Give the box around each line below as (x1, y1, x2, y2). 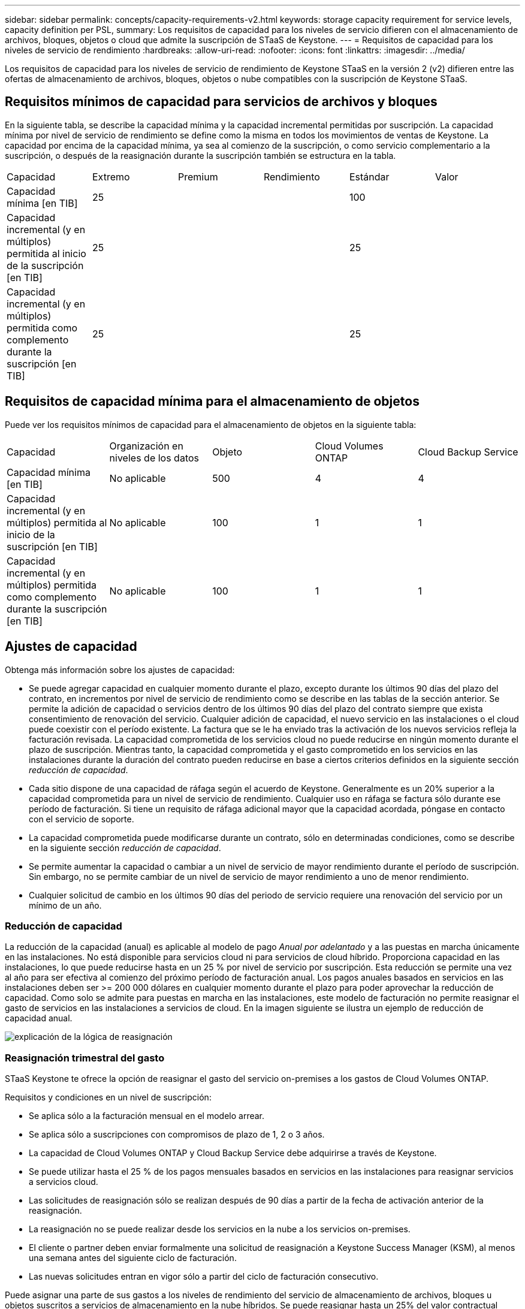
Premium (177, 170, 218, 183)
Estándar (349, 170, 390, 183)
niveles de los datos (109, 451, 200, 464)
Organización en (109, 439, 183, 452)
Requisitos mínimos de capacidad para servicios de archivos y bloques (5, 94, 437, 110)
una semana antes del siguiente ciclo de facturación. (29, 1253, 237, 1263)
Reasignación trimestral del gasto (5, 1051, 165, 1064)
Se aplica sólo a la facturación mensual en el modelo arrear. (29, 1111, 265, 1121)
